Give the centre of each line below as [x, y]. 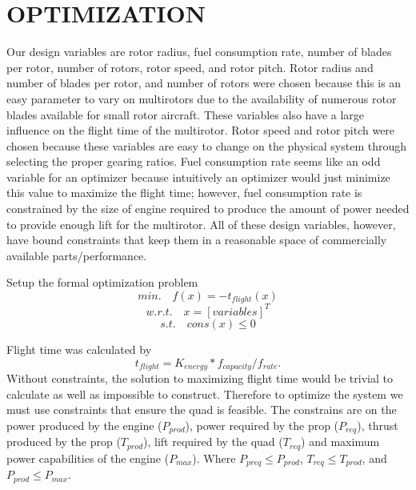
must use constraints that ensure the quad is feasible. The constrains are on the [202, 410]
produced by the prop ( [64, 442]
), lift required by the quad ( [213, 442]
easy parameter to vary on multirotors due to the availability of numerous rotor [202, 98]
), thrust [378, 425]
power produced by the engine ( [84, 425]
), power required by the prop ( [262, 425]
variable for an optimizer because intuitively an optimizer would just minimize [198, 177]
